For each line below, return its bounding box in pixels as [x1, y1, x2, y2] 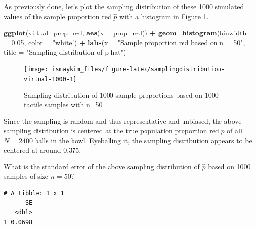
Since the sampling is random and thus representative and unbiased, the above [4, 116, 242, 126]
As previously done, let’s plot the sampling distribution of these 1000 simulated [4, 1, 244, 11]
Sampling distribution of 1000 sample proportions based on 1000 [24, 90, 219, 100]
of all [227, 126, 242, 136]
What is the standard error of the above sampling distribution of [4, 161, 200, 171]
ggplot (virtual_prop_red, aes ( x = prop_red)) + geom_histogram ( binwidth [4, 28, 247, 38]
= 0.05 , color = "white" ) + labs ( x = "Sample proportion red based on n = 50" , [4, 37, 245, 47]
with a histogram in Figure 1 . [119, 11, 209, 21]
